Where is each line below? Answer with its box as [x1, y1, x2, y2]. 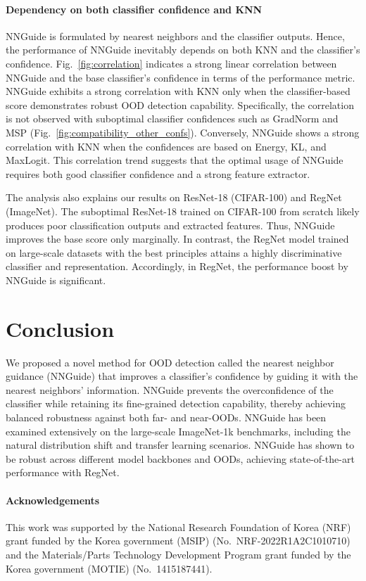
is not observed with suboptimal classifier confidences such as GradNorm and [6, 111, 339, 126]
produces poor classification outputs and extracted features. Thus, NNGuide [6, 217, 335, 232]
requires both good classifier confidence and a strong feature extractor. [6, 166, 310, 181]
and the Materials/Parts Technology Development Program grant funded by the [6, 547, 351, 561]
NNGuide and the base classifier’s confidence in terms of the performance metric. [6, 70, 355, 84]
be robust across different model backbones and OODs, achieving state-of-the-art [6, 451, 355, 466]
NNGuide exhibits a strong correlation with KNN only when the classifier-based [6, 84, 351, 98]
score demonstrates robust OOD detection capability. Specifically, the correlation [6, 97, 354, 112]
